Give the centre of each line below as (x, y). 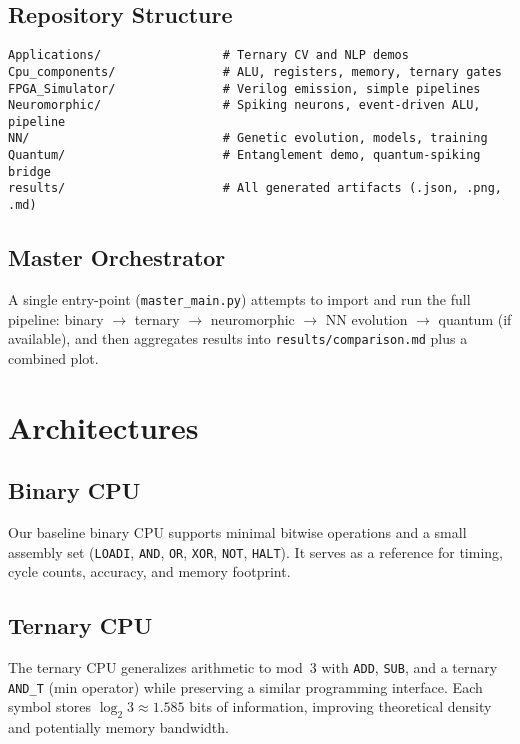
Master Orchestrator (117, 257)
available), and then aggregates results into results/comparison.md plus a (238, 338)
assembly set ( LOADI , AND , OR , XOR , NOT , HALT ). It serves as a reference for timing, (255, 551)
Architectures (103, 426)
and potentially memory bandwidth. (118, 727)
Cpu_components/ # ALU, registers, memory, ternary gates (255, 71)
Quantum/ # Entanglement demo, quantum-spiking (244, 155)
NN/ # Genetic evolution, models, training (248, 138)
